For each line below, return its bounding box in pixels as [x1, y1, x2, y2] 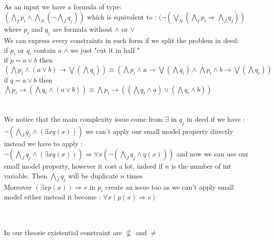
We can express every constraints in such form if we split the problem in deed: [4, 35, 239, 45]
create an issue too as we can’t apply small [105, 181, 234, 192]
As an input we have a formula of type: [4, 1, 122, 11]
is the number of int [171, 161, 231, 171]
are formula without [52, 24, 113, 34]
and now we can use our [176, 149, 249, 159]
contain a [33, 44, 62, 55]
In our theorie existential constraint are [4, 227, 122, 238]
